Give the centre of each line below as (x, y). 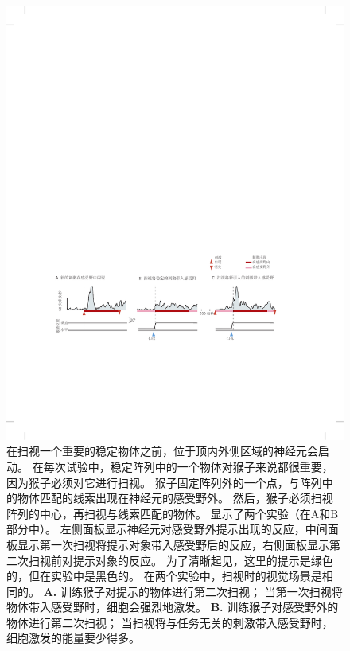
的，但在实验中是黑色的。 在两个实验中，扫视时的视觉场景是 (164, 576)
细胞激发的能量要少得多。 (73, 638)
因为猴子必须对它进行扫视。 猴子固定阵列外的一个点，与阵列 (164, 482)
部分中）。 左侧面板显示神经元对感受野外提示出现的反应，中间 (167, 529)
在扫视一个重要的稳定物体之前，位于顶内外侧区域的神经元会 (162, 451)
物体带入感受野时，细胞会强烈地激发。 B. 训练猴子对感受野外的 (173, 607)
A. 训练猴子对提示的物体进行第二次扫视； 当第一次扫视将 (193, 591)
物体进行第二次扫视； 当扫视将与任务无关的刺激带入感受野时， (170, 622)
